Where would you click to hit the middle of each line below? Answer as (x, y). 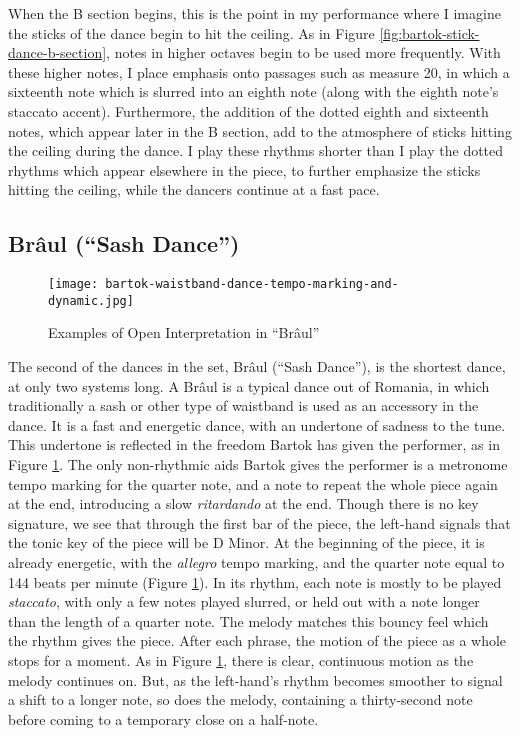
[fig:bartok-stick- (429, 32)
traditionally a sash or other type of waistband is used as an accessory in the (243, 405)
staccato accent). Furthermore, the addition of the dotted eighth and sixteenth (248, 110)
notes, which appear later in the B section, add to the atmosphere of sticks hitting (260, 130)
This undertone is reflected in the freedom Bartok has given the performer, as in (254, 444)
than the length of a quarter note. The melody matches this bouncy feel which (248, 620)
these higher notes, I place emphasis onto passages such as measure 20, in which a (259, 71)
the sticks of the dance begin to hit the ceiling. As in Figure (191, 32)
